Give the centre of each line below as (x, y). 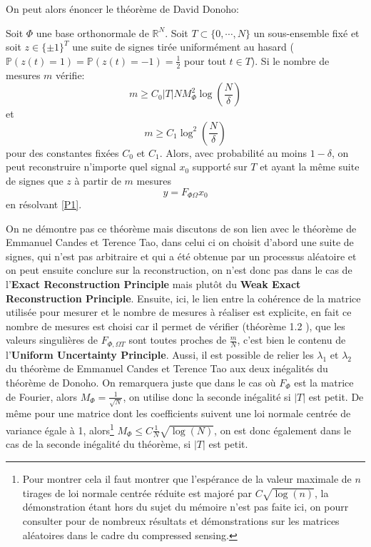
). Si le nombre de (290, 60)
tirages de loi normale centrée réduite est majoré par (137, 492)
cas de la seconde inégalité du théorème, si (98, 444)
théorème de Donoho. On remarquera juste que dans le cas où (141, 383)
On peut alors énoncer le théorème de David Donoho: (122, 9)
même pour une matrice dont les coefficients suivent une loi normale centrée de (178, 413)
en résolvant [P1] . (44, 204)
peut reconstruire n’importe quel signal (91, 167)
